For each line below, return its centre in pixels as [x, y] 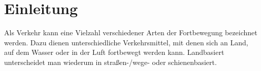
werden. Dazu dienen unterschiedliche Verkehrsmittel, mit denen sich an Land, [126, 42]
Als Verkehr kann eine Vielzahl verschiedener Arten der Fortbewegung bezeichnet [131, 32]
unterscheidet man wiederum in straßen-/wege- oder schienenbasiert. [110, 62]
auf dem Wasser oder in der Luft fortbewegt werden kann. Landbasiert [114, 52]
